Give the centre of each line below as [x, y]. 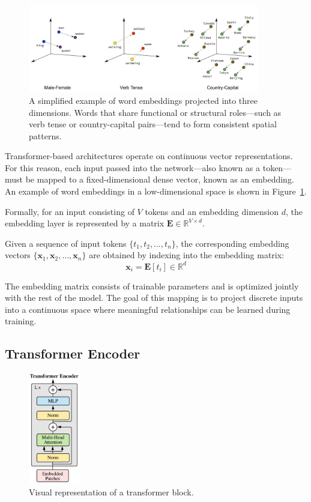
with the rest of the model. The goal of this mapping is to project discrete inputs [154, 298]
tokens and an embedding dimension [212, 211]
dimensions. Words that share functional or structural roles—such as [155, 112]
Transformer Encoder [73, 353]
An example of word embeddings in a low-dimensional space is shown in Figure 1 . [156, 191]
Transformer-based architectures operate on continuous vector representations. [149, 156]
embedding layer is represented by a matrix [85, 223]
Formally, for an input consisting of [70, 211]
